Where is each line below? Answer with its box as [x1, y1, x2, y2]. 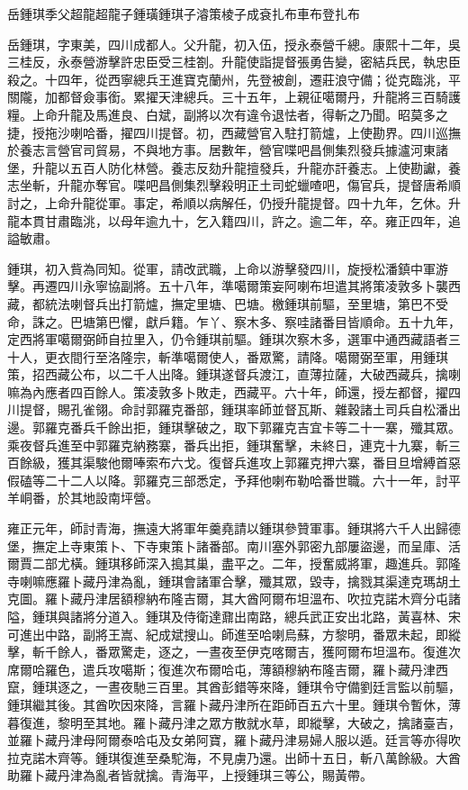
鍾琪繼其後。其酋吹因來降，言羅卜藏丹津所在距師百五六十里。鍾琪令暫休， [7, 695, 448, 713]
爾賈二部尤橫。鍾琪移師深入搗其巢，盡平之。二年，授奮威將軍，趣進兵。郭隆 [7, 554, 461, 573]
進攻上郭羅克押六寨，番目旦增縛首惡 [246, 453, 461, 472]
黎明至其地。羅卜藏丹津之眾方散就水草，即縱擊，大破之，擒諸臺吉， [57, 713, 461, 731]
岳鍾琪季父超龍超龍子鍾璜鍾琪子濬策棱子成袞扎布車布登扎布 [7, 5, 360, 23]
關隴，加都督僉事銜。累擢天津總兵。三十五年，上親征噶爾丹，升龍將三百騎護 [7, 87, 461, 106]
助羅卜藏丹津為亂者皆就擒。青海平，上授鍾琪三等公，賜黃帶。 [7, 766, 373, 785]
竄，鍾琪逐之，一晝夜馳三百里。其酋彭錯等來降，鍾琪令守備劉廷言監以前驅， [7, 677, 461, 696]
